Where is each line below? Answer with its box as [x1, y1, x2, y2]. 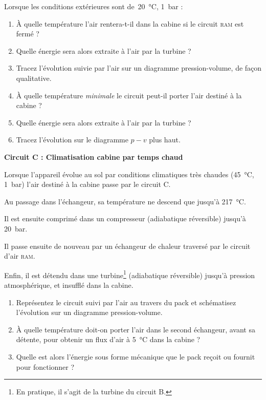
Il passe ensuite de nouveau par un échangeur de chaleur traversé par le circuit [4, 240, 251, 251]
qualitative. [16, 72, 52, 83]
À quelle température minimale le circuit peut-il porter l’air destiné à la [16, 90, 242, 100]
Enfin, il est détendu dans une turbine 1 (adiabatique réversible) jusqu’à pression [4, 268, 255, 280]
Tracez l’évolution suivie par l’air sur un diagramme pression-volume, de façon [16, 62, 262, 73]
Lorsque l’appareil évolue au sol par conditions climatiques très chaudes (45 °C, [4, 169, 254, 179]
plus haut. [149, 134, 181, 145]
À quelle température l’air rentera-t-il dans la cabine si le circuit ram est [16, 18, 244, 29]
